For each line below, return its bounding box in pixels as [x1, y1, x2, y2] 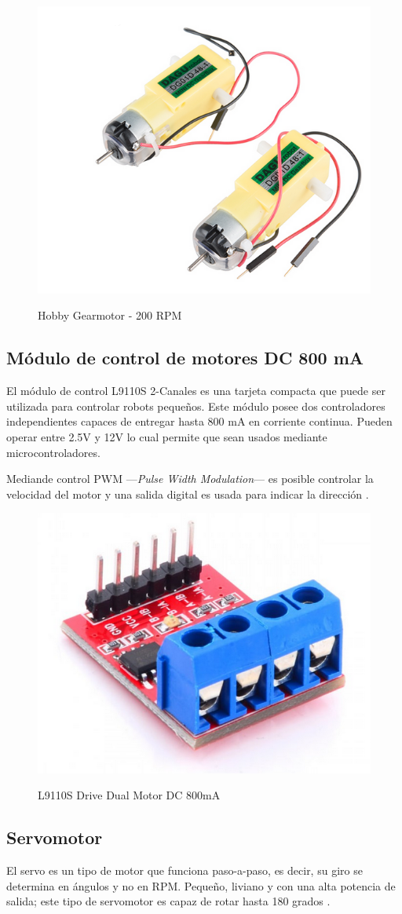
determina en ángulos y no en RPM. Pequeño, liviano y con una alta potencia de [6, 877, 396, 894]
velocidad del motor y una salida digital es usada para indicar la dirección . [6, 485, 369, 502]
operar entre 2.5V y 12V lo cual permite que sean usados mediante [6, 429, 327, 445]
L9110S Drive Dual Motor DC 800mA [38, 787, 221, 803]
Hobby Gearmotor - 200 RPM [38, 307, 182, 324]
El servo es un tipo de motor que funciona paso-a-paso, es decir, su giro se [6, 862, 363, 879]
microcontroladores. [6, 444, 100, 460]
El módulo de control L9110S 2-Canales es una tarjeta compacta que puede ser [6, 382, 386, 399]
